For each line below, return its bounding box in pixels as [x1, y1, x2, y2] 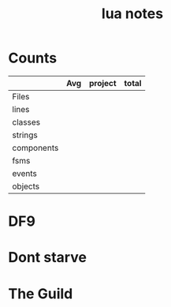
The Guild [8, 285, 73, 302]
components [12, 142, 59, 153]
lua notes [101, 5, 164, 23]
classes [12, 116, 41, 127]
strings [12, 129, 38, 140]
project [89, 77, 117, 88]
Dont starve [8, 249, 87, 267]
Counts [8, 49, 58, 67]
